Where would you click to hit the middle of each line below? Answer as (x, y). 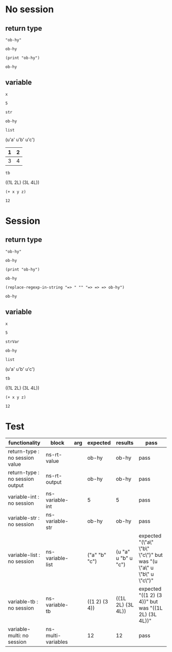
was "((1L (151, 608)
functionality (25, 442)
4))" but (148, 601)
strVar (12, 342)
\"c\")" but (151, 555)
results (125, 442)
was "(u (148, 561)
